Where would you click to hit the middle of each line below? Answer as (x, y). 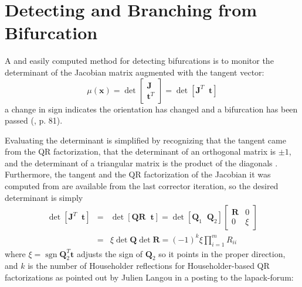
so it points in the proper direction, (222, 253)
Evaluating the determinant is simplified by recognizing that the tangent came (145, 140)
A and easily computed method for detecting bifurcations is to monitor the (139, 61)
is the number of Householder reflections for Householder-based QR (149, 266)
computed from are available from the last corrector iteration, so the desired (142, 186)
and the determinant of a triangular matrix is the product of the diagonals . (141, 163)
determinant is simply (44, 197)
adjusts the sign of (110, 253)
